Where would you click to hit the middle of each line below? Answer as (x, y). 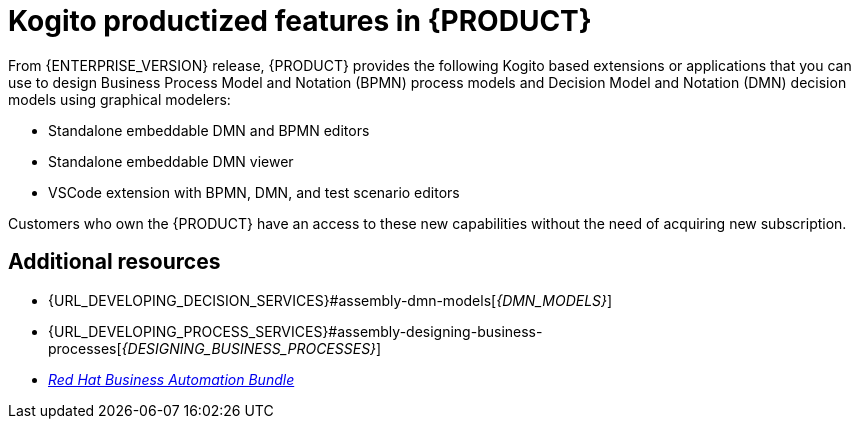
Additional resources (114, 262)
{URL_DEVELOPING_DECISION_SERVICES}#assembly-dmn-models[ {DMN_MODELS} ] (330, 300)
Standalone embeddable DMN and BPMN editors (209, 130)
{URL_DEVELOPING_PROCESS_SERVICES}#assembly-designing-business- (295, 331)
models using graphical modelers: (119, 99)
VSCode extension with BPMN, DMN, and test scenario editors (254, 192)
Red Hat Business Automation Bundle (171, 379)
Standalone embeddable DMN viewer (171, 161)
